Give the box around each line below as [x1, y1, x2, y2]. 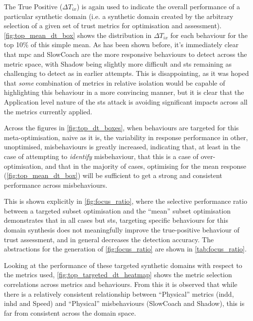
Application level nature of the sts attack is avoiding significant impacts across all [4, 96, 248, 107]
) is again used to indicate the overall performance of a [76, 1, 240, 11]
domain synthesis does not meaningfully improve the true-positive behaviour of [4, 225, 239, 235]
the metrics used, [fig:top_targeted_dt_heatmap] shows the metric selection [4, 269, 232, 280]
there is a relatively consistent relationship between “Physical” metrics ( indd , [4, 288, 234, 299]
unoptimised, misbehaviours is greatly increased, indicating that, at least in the [4, 142, 240, 152]
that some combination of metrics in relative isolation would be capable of [4, 77, 225, 88]
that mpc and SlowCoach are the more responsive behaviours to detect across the [4, 49, 247, 59]
